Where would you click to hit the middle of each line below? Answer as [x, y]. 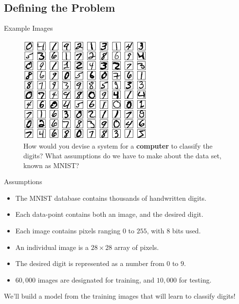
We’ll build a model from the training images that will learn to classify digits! [120, 296]
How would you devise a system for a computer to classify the [118, 146]
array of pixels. [137, 247]
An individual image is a [52, 247]
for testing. [195, 279]
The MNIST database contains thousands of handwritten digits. [111, 198]
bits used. [186, 230]
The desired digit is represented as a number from [90, 263]
